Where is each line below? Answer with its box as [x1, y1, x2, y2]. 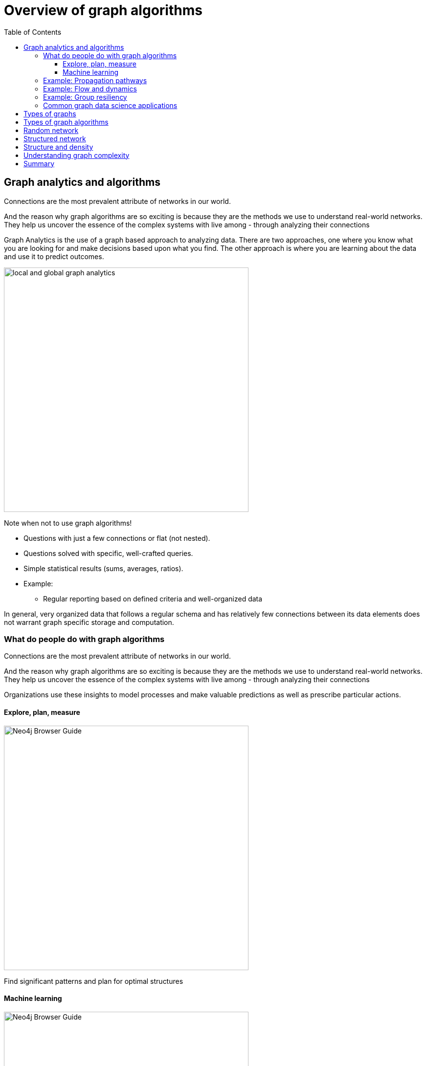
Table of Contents [4, 27, 62, 36]
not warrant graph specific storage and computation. [4, 618, 174, 626]
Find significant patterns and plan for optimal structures [4, 977, 183, 985]
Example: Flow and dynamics [43, 84, 137, 93]
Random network [23, 126, 79, 134]
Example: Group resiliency [43, 92, 127, 101]
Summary [23, 159, 55, 168]
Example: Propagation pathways [43, 76, 147, 85]
